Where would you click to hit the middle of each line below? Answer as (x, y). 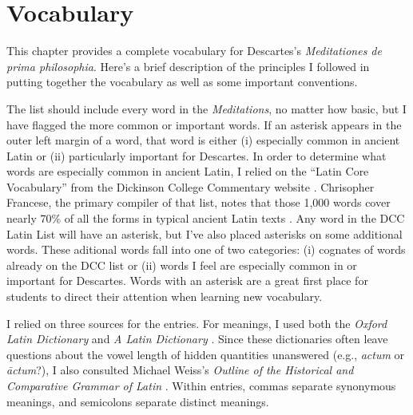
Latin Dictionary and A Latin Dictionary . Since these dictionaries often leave (197, 339)
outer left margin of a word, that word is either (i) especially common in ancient (203, 140)
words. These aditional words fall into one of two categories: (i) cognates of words (206, 249)
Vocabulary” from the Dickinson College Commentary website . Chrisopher (191, 186)
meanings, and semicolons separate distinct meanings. (138, 401)
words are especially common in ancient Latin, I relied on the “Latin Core (188, 171)
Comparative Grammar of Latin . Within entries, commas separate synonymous (201, 385)
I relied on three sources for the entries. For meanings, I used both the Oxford (197, 323)
